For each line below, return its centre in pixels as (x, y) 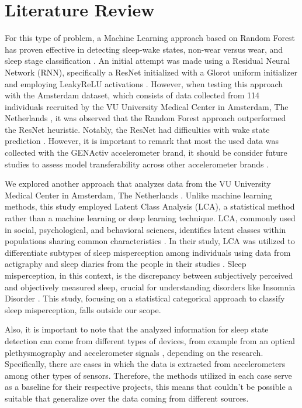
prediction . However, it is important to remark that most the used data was (142, 141)
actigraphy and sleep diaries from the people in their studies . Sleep (126, 264)
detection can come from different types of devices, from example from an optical (150, 340)
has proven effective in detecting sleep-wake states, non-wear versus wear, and (144, 49)
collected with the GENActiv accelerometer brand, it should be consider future (146, 152)
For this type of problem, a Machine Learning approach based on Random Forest (150, 38)
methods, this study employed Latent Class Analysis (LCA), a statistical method (150, 206)
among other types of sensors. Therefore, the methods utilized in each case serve (148, 375)
